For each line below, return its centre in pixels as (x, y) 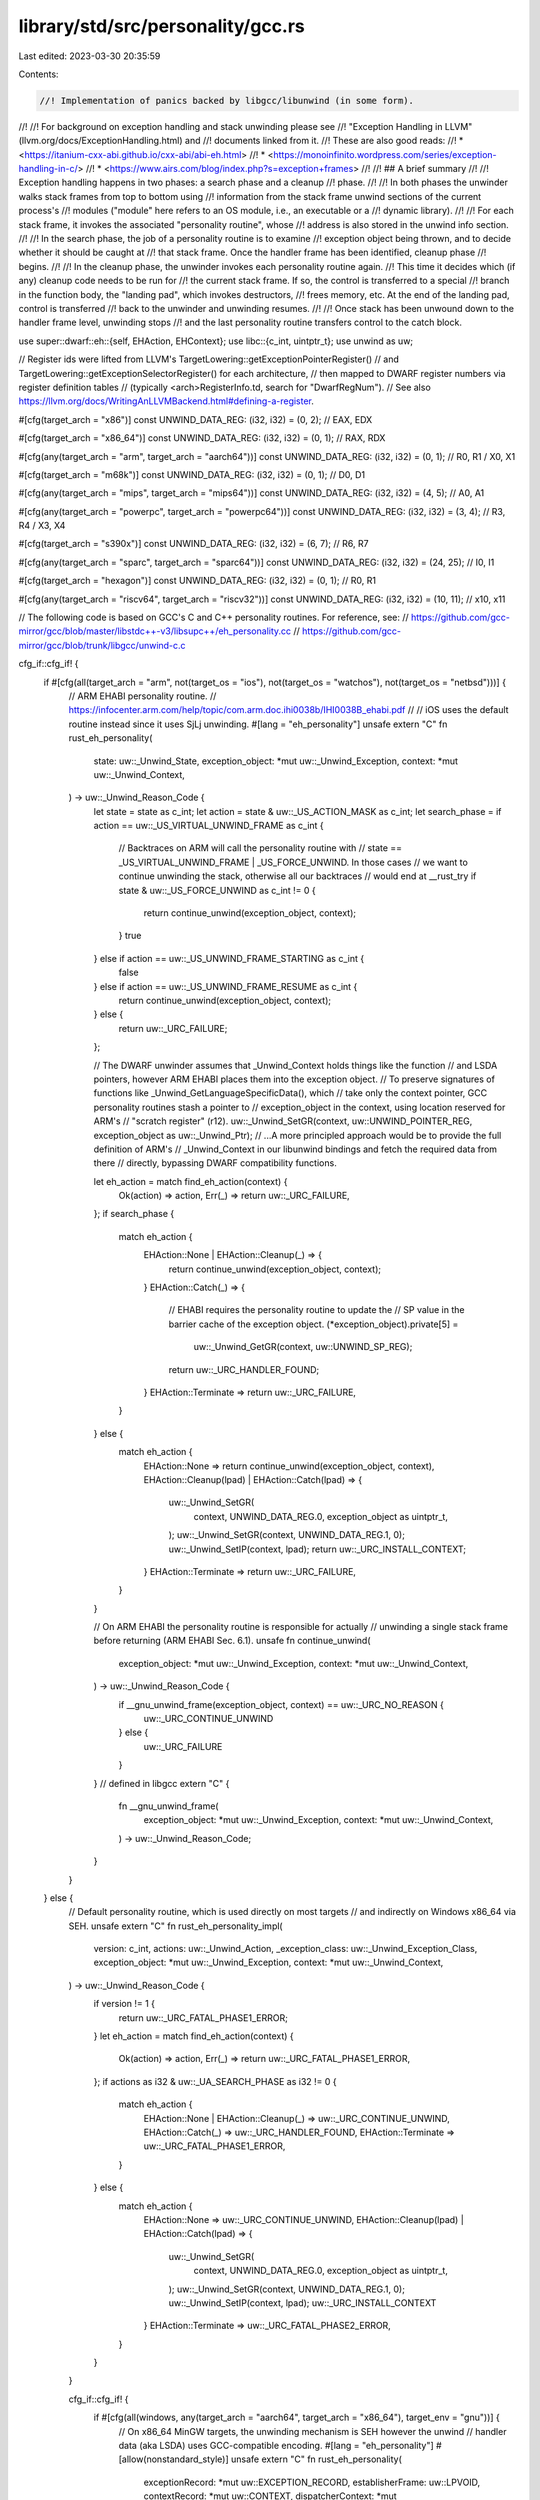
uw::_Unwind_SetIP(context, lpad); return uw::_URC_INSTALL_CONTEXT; (317, 1549)
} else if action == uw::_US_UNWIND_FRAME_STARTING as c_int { (229, 958)
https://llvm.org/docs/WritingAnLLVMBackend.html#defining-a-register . (166, 401)
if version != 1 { (124, 2004)
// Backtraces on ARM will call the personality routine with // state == (260, 848)
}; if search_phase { (134, 1214)
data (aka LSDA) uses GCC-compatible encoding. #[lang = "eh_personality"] (276, 2446)
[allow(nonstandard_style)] (173, 2459)
